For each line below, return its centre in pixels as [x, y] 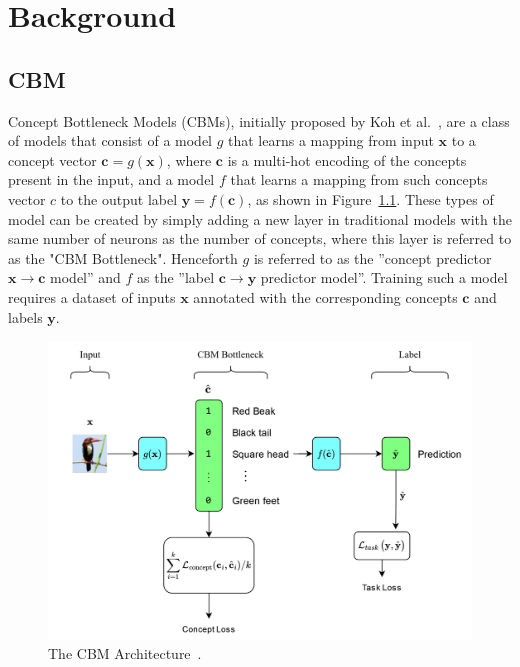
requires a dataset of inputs [92, 296]
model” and [85, 277]
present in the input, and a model [111, 179]
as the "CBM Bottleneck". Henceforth [123, 257]
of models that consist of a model [110, 140]
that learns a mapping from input [331, 140]
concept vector [52, 159]
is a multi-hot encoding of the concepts [347, 159]
